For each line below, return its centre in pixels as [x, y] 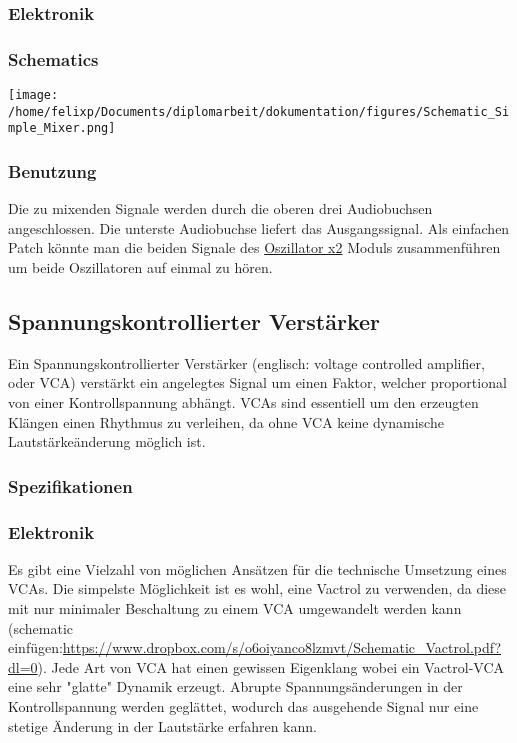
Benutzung [52, 170]
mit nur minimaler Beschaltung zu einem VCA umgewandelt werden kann [235, 608]
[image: [33, 95]
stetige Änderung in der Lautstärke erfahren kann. [162, 725]
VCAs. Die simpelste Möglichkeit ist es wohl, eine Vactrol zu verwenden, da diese [257, 588]
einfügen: [35, 647]
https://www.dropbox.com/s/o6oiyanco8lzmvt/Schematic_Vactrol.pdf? [282, 647]
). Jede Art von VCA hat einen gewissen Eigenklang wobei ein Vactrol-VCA [271, 666]
